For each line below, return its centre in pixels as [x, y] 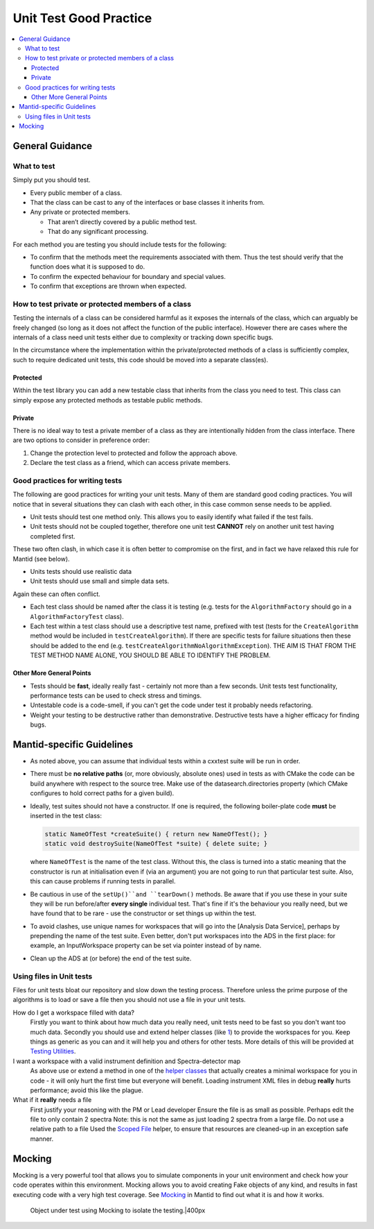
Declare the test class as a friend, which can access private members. [131, 463]
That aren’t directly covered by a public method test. [122, 221]
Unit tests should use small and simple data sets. [100, 581]
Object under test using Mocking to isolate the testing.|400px [118, 1210]
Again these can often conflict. [56, 594]
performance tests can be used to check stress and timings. [116, 695]
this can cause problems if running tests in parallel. [103, 881]
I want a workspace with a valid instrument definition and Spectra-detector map [127, 1061]
